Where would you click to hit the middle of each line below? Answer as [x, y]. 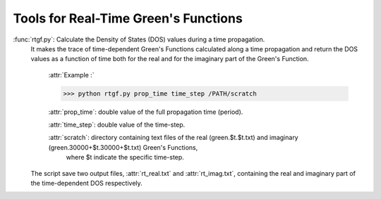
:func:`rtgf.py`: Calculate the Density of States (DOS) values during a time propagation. [139, 39]
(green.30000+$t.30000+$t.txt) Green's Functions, [123, 147]
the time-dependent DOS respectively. [86, 184]
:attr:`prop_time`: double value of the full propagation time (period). [146, 112]
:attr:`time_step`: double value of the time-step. [117, 125]
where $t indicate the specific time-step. [125, 158]
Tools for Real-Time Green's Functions [128, 18]
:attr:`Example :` [71, 75]
